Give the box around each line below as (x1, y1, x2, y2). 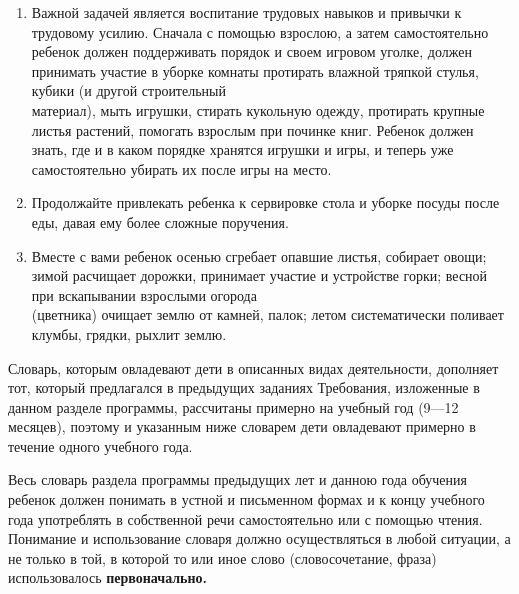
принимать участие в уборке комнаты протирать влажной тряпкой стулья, (31, 60, 479, 81)
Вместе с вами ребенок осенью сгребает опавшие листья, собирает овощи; (31, 245, 487, 266)
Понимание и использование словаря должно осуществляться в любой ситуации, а (8, 528, 511, 549)
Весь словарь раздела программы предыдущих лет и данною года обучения (8, 469, 467, 490)
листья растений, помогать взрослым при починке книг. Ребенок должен (31, 119, 474, 140)
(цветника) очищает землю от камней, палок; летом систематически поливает (31, 304, 504, 325)
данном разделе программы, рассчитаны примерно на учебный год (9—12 (8, 396, 459, 417)
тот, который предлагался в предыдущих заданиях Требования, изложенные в (8, 377, 480, 398)
